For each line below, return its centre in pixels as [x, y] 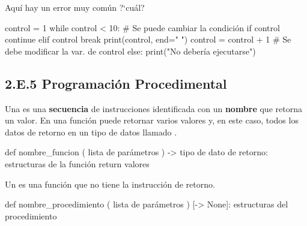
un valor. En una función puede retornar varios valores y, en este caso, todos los [152, 120]
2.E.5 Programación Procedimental [116, 83]
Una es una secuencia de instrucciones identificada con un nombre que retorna [153, 108]
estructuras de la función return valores [77, 163]
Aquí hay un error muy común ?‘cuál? [75, 7]
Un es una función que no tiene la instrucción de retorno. [110, 184]
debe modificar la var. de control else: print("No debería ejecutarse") [130, 51]
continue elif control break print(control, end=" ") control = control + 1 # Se [148, 39]
